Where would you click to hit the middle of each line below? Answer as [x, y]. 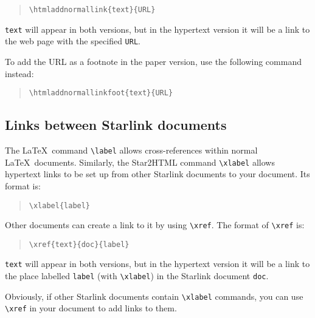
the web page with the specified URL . [73, 41]
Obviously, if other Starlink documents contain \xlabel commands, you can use [154, 296]
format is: [23, 185]
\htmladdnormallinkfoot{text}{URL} [101, 93]
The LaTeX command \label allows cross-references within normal [131, 150]
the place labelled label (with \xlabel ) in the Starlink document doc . [137, 276]
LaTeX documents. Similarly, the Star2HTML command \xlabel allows [140, 162]
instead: [19, 73]
